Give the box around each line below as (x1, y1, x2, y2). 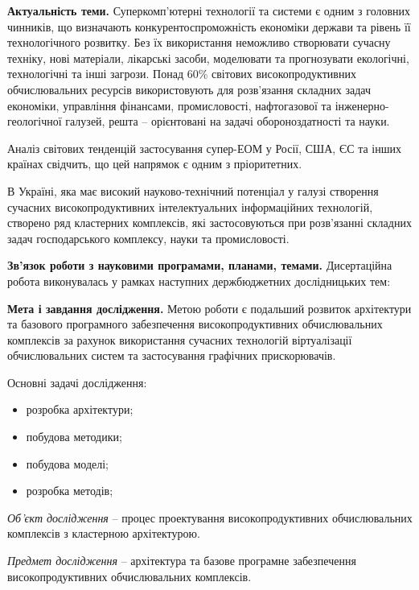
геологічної (7, 113, 62, 130)
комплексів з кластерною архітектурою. (7, 525, 200, 542)
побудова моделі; (26, 455, 109, 472)
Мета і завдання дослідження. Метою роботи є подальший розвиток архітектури (7, 299, 412, 316)
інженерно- (335, 97, 389, 113)
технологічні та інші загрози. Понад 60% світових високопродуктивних (7, 65, 356, 82)
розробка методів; (26, 482, 113, 499)
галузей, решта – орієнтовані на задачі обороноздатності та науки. (65, 113, 390, 130)
